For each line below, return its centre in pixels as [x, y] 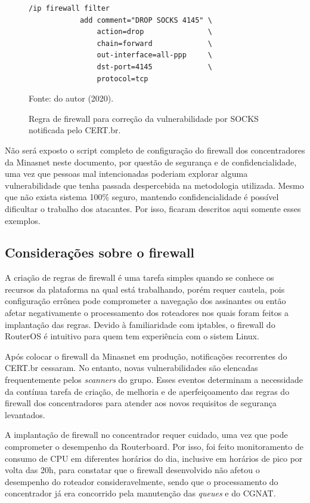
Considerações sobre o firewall [100, 252]
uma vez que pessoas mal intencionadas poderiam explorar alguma [126, 174]
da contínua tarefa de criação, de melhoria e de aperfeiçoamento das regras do [147, 391]
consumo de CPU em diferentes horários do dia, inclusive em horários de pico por [154, 458]
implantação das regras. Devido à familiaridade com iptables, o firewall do [140, 324]
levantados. [25, 414]
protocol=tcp [123, 79]
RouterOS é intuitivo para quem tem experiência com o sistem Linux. [132, 336]
